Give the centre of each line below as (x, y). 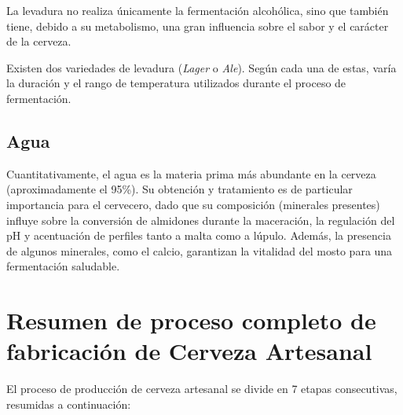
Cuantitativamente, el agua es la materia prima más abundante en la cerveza (191, 173)
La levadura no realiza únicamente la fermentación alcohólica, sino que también (198, 10)
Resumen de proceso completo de (191, 320)
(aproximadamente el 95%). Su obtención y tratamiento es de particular (180, 189)
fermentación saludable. (63, 266)
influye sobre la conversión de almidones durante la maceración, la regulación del (201, 220)
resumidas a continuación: (69, 404)
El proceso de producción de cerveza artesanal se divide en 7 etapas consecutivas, (202, 389)
